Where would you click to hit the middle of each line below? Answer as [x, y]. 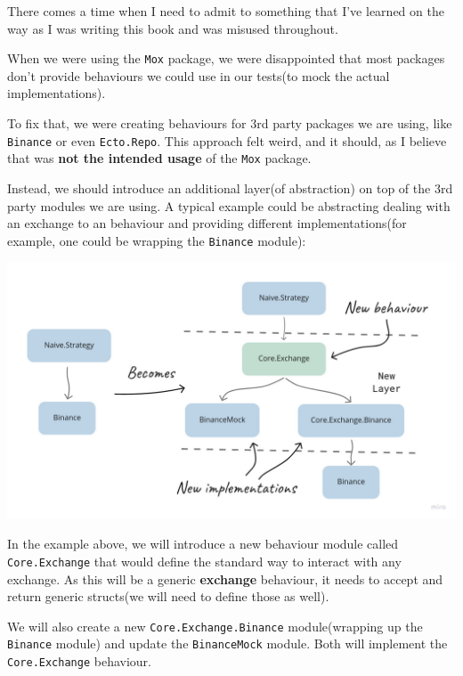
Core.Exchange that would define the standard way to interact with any [204, 561]
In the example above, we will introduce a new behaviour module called [203, 544]
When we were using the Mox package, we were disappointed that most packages [226, 58]
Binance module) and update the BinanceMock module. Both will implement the [227, 643]
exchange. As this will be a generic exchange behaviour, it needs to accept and [225, 578]
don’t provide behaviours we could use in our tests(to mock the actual [199, 75]
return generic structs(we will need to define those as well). [168, 596]
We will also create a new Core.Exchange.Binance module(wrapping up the [215, 626]
